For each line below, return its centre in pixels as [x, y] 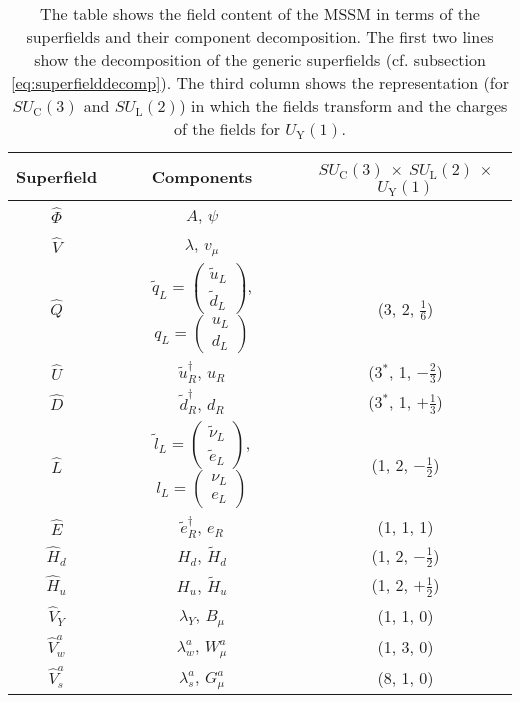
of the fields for [227, 128]
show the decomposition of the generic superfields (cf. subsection [260, 59]
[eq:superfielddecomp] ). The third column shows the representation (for [260, 82]
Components [202, 176]
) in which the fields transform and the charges [343, 105]
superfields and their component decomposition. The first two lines [260, 36]
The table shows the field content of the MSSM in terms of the [260, 13]
